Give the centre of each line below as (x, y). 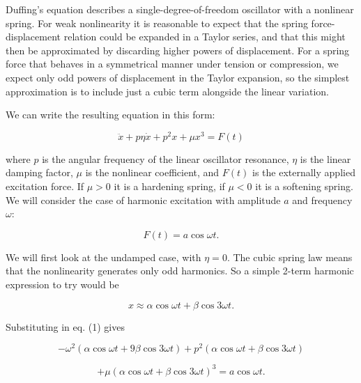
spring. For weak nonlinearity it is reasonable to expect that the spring (157, 23)
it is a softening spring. (304, 186)
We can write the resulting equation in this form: (110, 115)
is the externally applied (304, 172)
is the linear (325, 158)
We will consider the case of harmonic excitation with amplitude (143, 200)
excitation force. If (45, 186)
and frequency (322, 200)
